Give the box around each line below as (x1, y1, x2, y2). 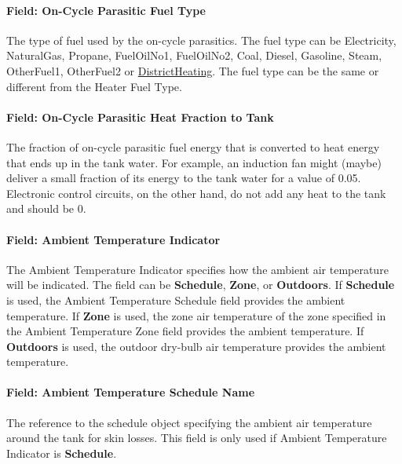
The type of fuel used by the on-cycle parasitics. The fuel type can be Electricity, (6, 31, 397, 48)
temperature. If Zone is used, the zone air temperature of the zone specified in (6, 307, 386, 323)
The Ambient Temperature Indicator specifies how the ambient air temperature (6, 261, 389, 277)
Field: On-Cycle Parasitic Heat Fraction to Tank (6, 108, 274, 125)
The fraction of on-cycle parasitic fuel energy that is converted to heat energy (6, 138, 380, 155)
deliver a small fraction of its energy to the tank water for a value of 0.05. (6, 170, 361, 186)
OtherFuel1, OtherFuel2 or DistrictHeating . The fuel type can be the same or (6, 62, 379, 79)
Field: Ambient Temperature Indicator (6, 231, 221, 247)
